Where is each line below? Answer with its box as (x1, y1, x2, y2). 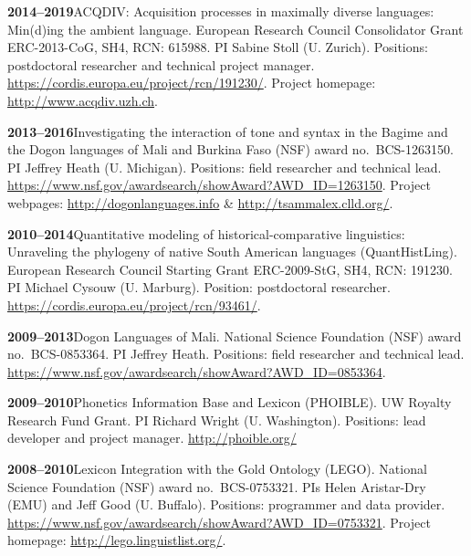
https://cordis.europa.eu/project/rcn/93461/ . (7, 295, 261, 314)
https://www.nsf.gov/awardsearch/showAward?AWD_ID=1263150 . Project (7, 175, 431, 194)
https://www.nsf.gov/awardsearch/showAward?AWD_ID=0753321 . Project (7, 512, 431, 531)
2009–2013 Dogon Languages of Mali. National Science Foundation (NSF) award (7, 326, 462, 345)
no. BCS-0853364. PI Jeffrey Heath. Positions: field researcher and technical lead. (7, 344, 465, 363)
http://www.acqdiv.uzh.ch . (7, 90, 158, 110)
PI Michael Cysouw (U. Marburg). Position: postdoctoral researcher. (7, 278, 391, 297)
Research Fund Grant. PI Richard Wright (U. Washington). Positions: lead (7, 410, 426, 429)
